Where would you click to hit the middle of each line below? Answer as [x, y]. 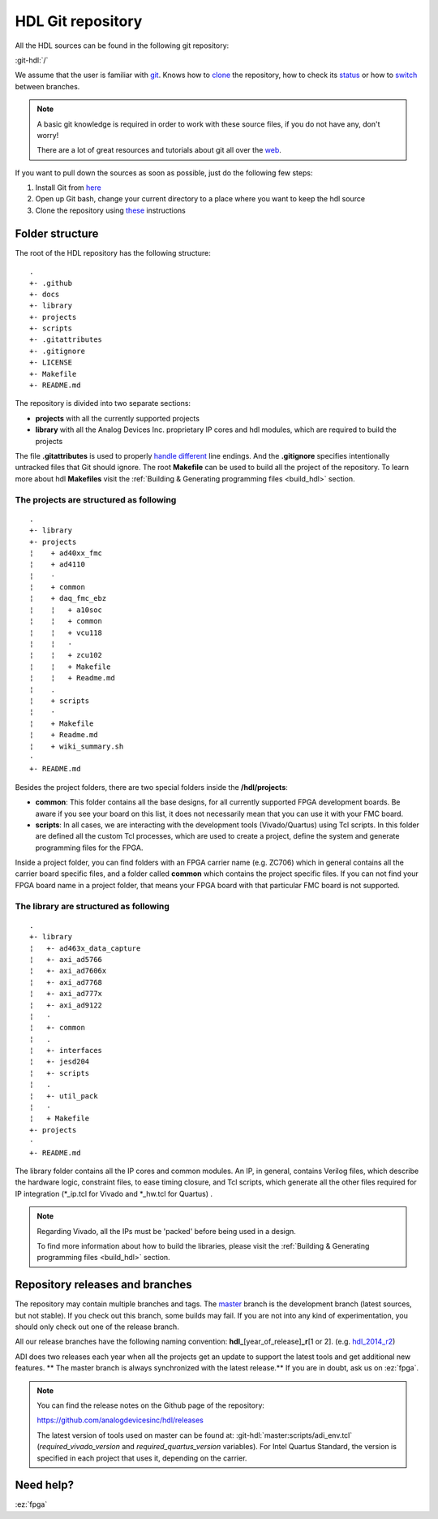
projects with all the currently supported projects [118, 418]
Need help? [45, 1485]
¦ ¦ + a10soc [66, 610]
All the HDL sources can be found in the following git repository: [122, 45]
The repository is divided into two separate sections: [103, 403]
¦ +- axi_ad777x [66, 994]
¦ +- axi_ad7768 [66, 982]
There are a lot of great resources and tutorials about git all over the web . [159, 150]
